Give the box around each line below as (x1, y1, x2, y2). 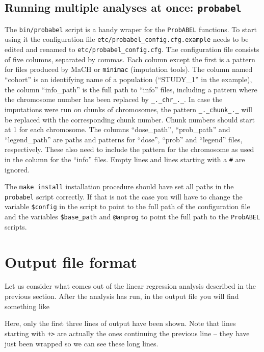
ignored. (5, 164, 30, 174)
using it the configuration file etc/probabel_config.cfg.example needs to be (5, 34, 249, 44)
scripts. (5, 221, 27, 232)
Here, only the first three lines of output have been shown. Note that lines (5, 318, 236, 329)
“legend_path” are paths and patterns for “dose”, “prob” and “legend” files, (5, 134, 243, 144)
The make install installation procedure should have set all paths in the (5, 181, 234, 192)
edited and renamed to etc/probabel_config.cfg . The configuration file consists (5, 44, 259, 55)
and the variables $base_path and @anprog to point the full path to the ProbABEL (5, 211, 260, 222)
